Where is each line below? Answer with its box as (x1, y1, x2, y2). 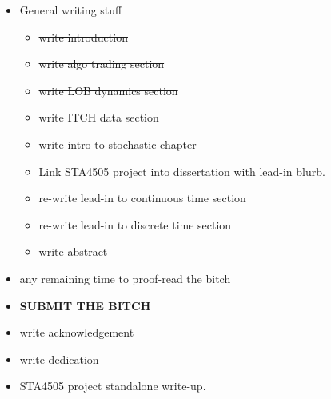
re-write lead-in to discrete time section (38, 216, 232, 233)
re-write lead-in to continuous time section (38, 190, 246, 206)
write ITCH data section (38, 109, 159, 126)
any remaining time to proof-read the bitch (19, 269, 231, 286)
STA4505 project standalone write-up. (19, 377, 206, 394)
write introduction (38, 28, 128, 45)
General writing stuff (19, 2, 122, 18)
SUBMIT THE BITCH (19, 297, 151, 313)
